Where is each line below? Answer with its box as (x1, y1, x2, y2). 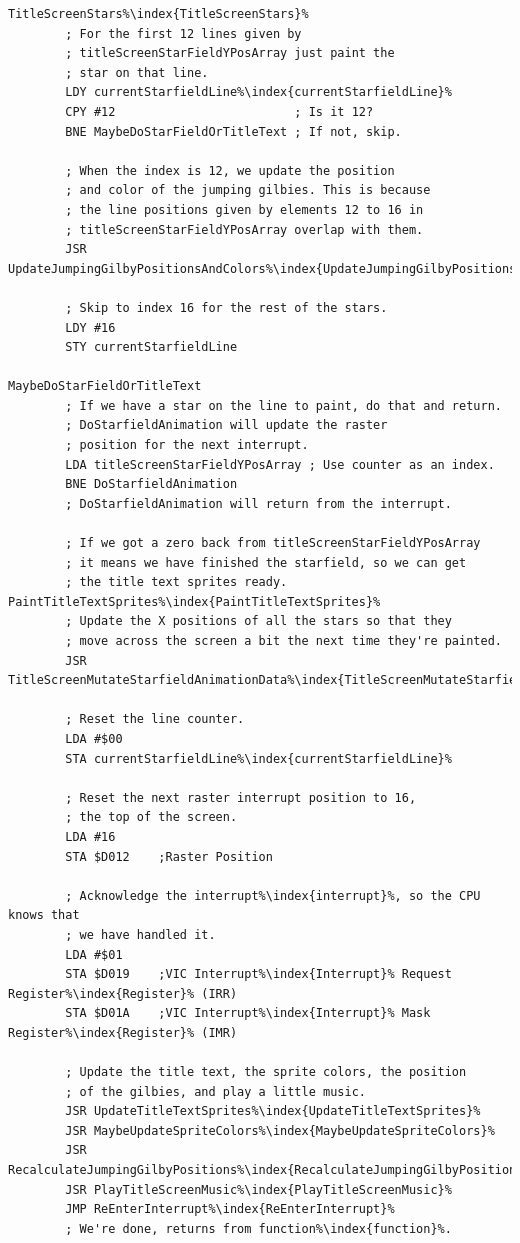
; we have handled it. (65, 927, 216, 942)
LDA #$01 (65, 947, 123, 962)
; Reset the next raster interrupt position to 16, (65, 790, 417, 805)
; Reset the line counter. (65, 712, 245, 727)
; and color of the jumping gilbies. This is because (65, 183, 431, 198)
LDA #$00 (65, 731, 123, 746)
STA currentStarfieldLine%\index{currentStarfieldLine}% (65, 751, 452, 766)
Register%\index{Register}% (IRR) (8, 986, 238, 1001)
